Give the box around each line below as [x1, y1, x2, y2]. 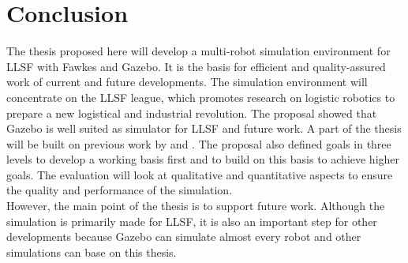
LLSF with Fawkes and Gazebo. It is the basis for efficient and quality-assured [6, 58, 386, 74]
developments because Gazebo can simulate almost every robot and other [6, 228, 361, 245]
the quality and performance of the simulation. [6, 182, 233, 198]
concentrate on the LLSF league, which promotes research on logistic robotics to [6, 88, 395, 105]
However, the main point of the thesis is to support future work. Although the [6, 197, 385, 214]
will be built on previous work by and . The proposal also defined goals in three [6, 135, 391, 152]
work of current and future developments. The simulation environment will [6, 73, 368, 90]
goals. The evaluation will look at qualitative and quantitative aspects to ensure [6, 166, 393, 182]
